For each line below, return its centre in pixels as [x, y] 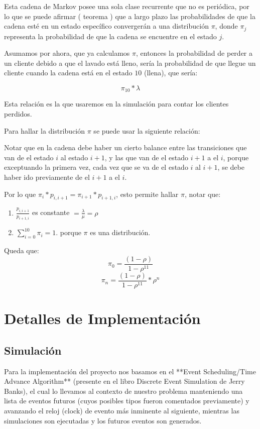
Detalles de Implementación [102, 318]
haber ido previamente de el [47, 177]
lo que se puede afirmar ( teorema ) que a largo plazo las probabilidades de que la [130, 16]
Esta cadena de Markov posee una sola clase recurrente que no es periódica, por [127, 6]
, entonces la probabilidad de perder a [194, 53]
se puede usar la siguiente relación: [147, 130]
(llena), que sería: [171, 73]
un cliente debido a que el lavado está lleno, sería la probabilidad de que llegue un [130, 63]
